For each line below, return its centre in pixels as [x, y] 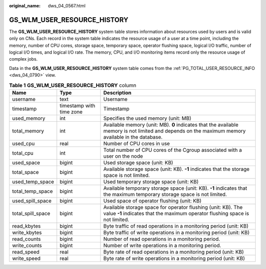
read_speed [26, 252]
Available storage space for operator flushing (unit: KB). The [173, 207]
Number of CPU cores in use [137, 144]
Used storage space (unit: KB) [138, 163]
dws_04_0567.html [67, 6]
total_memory [28, 131]
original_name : [25, 6]
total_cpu [23, 153]
